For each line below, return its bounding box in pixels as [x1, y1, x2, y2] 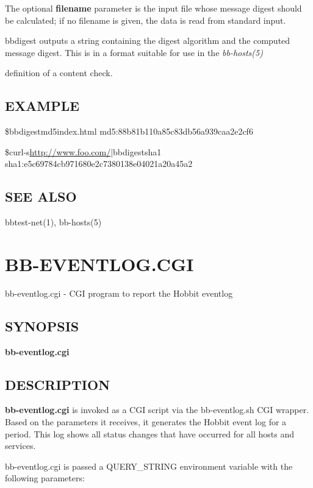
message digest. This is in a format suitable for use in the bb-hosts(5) [5, 46, 263, 58]
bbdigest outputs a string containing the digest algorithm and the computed [5, 34, 290, 47]
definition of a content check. [5, 66, 113, 79]
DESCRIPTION [5, 375, 110, 394]
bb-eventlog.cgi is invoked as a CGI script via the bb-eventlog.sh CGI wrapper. [5, 403, 309, 416]
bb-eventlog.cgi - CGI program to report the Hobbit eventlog [5, 286, 233, 299]
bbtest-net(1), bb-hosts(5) [5, 216, 102, 228]
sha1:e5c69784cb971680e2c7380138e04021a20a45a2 [5, 157, 193, 170]
